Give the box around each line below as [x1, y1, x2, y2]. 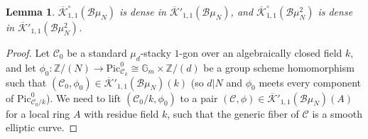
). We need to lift [45, 90, 121, 105]
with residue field [84, 106, 159, 121]
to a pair [180, 90, 218, 105]
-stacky [140, 45, 171, 60]
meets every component [259, 74, 361, 89]
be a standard [67, 45, 127, 60]
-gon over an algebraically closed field [179, 45, 342, 60]
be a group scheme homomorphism [203, 60, 355, 74]
